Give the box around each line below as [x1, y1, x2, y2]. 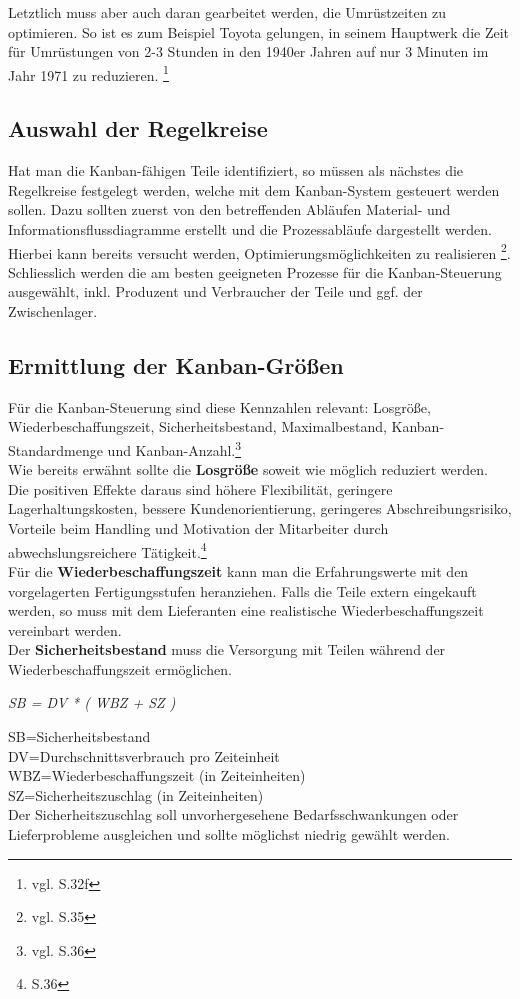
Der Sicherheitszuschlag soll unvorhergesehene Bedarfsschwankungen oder [8, 804, 459, 825]
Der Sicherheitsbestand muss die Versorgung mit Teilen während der [8, 639, 446, 660]
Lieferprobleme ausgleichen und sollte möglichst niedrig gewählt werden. [8, 824, 450, 845]
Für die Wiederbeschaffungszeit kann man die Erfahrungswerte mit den [8, 560, 469, 581]
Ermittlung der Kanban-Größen [8, 350, 344, 381]
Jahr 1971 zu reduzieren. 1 [8, 61, 169, 85]
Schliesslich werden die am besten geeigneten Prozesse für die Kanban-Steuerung [8, 261, 502, 282]
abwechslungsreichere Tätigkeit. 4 [8, 538, 207, 562]
